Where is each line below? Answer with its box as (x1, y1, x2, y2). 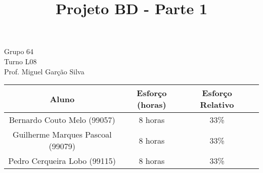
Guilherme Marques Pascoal (12, 128, 112, 141)
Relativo (200, 99, 234, 111)
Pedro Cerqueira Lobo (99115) (8, 155, 116, 167)
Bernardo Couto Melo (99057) (9, 114, 115, 126)
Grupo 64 (4, 46, 34, 57)
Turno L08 (4, 56, 37, 66)
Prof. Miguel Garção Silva (4, 66, 84, 76)
